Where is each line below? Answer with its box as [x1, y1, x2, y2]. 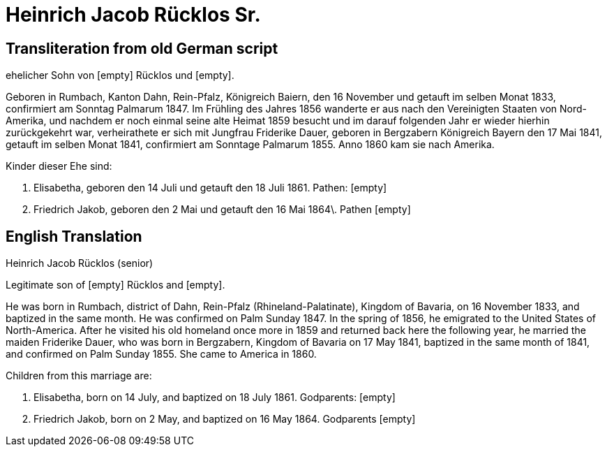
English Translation [6, 227, 142, 245]
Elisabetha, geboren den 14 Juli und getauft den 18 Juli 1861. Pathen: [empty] [33, 182, 387, 194]
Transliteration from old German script [6, 39, 278, 57]
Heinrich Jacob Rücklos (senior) [6, 257, 153, 270]
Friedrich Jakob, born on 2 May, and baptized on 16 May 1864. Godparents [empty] [33, 413, 416, 425]
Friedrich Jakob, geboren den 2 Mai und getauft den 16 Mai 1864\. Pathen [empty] [33, 203, 411, 216]
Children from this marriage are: [6, 370, 152, 382]
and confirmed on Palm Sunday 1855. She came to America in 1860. [6, 348, 317, 360]
